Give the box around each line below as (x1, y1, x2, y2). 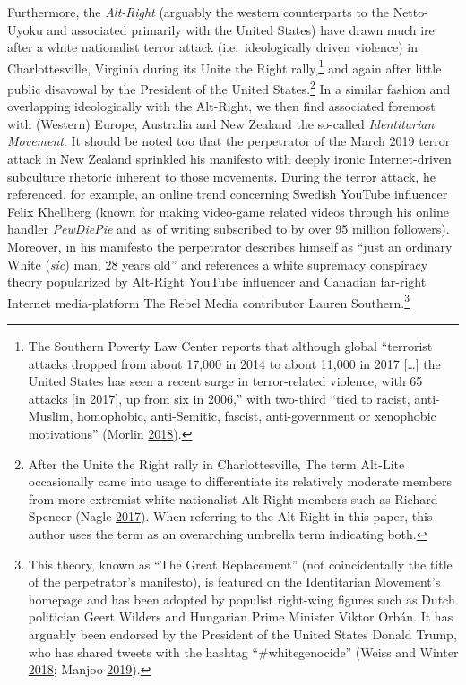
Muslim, (28, 407, 73, 425)
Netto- (393, 3, 428, 21)
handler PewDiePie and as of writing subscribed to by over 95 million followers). (7, 219, 450, 238)
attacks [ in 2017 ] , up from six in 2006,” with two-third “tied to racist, (28, 389, 410, 407)
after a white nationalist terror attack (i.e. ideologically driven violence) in (7, 38, 419, 56)
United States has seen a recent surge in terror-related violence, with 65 (28, 372, 423, 390)
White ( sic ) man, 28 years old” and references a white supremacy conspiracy (7, 254, 428, 273)
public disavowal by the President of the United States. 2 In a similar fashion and (7, 77, 451, 98)
